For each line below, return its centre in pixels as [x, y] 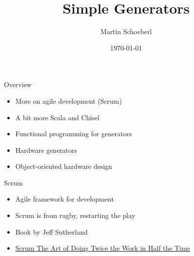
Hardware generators [46, 150]
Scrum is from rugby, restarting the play [75, 215]
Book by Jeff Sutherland [51, 231]
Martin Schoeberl [126, 31]
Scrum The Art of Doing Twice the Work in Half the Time [103, 248]
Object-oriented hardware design [64, 166]
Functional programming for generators [74, 134]
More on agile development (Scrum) [69, 101]
